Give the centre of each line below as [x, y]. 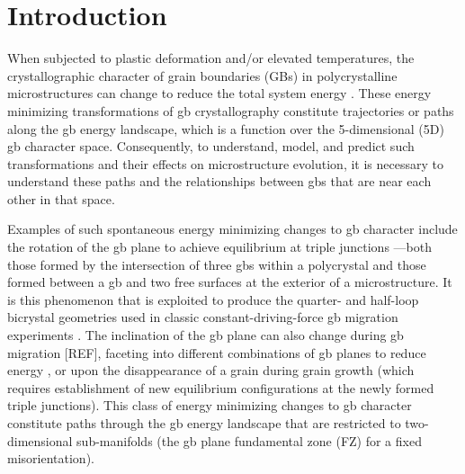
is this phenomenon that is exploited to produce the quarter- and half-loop [213, 299]
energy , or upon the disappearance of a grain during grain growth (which [211, 370]
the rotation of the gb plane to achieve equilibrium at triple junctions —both [219, 247]
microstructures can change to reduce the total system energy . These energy [219, 93]
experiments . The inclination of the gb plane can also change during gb [206, 335]
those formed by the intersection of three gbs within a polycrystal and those [217, 264]
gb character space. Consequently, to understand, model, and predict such [211, 146]
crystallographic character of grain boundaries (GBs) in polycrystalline [202, 75]
